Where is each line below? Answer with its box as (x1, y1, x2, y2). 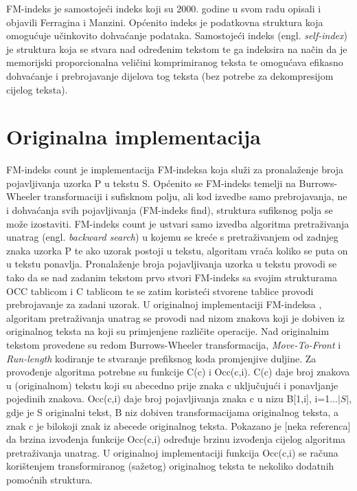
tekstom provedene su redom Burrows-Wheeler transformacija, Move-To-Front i (6, 338, 341, 351)
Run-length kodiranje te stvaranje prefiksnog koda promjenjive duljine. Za (6, 351, 316, 365)
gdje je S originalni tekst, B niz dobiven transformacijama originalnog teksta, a (6, 404, 339, 419)
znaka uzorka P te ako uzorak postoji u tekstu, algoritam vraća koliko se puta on (6, 243, 348, 257)
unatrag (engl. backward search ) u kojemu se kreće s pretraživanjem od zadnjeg (6, 230, 338, 244)
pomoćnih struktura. (6, 472, 93, 486)
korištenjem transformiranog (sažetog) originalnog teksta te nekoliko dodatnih (6, 459, 334, 473)
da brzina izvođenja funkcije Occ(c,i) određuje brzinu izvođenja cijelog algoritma (6, 432, 346, 446)
